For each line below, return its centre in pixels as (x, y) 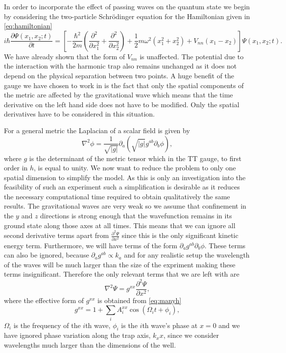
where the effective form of (44, 300)
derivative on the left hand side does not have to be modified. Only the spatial (122, 104)
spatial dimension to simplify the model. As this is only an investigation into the (125, 177)
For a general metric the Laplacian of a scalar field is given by (97, 130)
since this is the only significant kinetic (180, 235)
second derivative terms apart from (57, 235)
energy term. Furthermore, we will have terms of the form (91, 245)
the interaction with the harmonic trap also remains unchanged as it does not (120, 66)
